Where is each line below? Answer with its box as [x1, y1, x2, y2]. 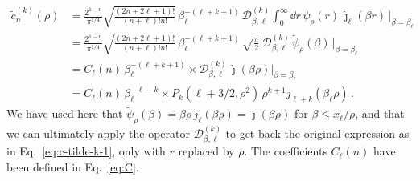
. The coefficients [244, 143, 327, 159]
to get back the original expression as [225, 125, 410, 141]
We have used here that [6, 105, 123, 122]
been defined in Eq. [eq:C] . [6, 159, 139, 175]
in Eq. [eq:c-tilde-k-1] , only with [6, 143, 166, 159]
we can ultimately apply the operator [6, 125, 190, 141]
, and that [355, 105, 405, 122]
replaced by [178, 143, 235, 159]
